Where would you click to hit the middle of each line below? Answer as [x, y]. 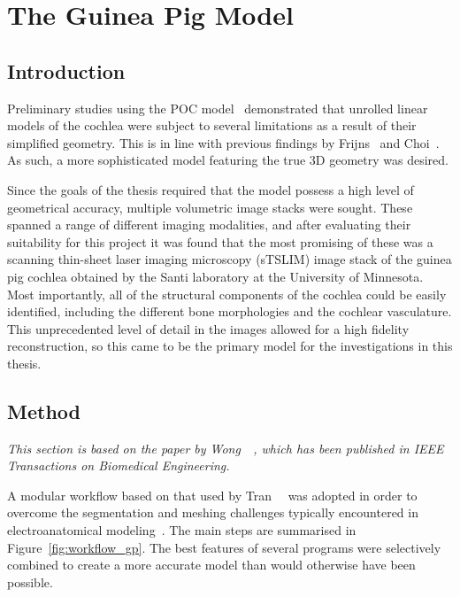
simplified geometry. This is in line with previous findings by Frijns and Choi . [223, 142]
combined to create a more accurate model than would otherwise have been [211, 565]
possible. [30, 581]
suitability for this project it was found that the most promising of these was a [220, 241]
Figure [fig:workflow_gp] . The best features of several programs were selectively [224, 547]
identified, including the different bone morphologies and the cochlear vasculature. [230, 311]
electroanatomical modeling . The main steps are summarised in [182, 530]
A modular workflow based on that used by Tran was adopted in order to [212, 495]
